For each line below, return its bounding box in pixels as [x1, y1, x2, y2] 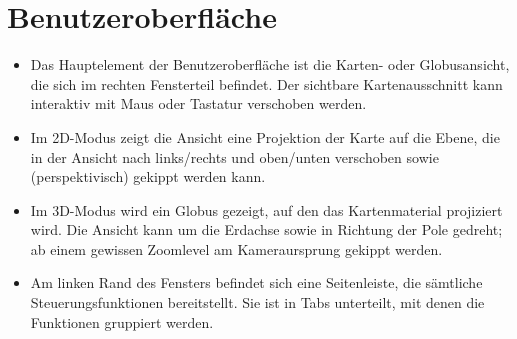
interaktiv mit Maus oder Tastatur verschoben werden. [30, 93, 367, 114]
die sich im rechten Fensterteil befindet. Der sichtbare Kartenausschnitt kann [30, 73, 503, 94]
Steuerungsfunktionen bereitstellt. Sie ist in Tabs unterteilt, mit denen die [30, 292, 485, 313]
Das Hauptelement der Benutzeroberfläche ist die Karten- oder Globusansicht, [30, 54, 510, 75]
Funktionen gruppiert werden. [30, 311, 214, 332]
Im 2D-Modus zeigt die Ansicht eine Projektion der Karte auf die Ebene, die [30, 126, 500, 147]
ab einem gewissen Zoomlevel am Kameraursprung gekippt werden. [30, 238, 443, 259]
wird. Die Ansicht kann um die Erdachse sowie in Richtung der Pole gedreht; [30, 219, 503, 240]
